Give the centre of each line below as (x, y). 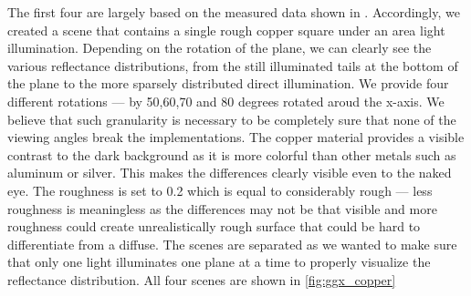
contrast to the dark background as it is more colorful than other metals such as (232, 154)
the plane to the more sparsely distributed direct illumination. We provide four (228, 83)
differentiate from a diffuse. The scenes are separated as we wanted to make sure (232, 244)
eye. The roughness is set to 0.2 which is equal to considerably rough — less (220, 190)
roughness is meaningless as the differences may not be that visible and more (222, 208)
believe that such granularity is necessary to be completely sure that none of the (232, 119)
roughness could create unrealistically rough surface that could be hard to (214, 226)
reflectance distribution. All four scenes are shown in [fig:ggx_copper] (202, 279)
